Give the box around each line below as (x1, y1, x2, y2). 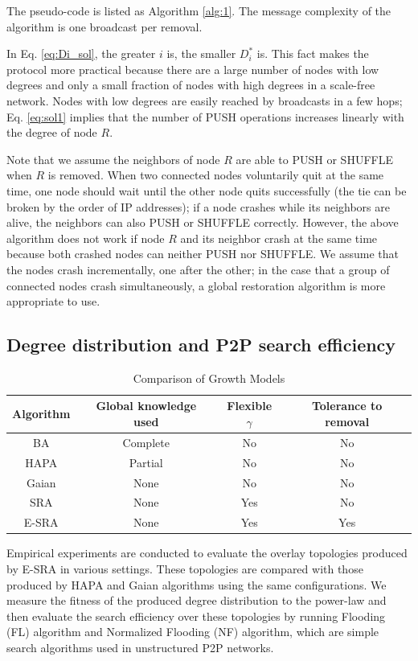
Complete (122, 433, 170, 450)
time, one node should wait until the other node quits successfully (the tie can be (6, 182, 407, 199)
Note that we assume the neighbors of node (6, 150, 220, 167)
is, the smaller (166, 45, 236, 62)
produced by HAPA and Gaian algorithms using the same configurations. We (6, 576, 387, 593)
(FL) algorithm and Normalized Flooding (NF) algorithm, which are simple (6, 623, 379, 640)
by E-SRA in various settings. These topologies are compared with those (6, 560, 363, 577)
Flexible (227, 397, 273, 414)
